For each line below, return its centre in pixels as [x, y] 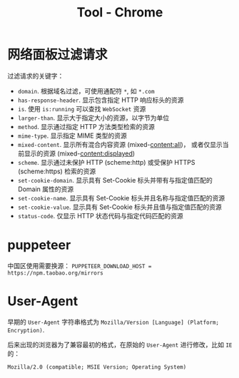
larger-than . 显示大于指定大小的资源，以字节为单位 [93, 118]
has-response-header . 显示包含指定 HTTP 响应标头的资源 [101, 100]
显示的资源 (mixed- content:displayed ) [80, 153]
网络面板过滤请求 [58, 55]
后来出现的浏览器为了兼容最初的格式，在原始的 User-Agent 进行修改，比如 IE [120, 344]
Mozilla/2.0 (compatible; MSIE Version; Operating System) [97, 367]
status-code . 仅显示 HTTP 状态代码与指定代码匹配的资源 [100, 215]
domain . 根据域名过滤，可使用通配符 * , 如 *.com [86, 91]
